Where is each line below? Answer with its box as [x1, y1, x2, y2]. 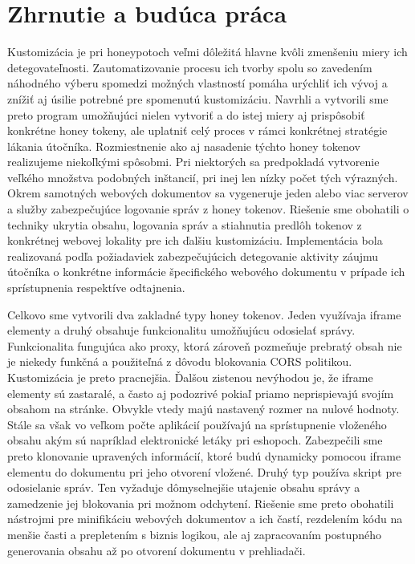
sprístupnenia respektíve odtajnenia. [7, 279, 185, 296]
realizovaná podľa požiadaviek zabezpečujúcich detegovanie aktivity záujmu [7, 247, 379, 264]
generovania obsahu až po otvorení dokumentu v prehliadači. [7, 542, 306, 558]
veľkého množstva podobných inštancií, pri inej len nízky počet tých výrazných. [7, 168, 398, 185]
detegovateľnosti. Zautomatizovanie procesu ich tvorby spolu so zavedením [7, 59, 372, 75]
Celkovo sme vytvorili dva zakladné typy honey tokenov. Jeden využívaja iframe [7, 306, 401, 323]
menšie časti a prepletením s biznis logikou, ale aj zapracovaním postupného [7, 525, 381, 542]
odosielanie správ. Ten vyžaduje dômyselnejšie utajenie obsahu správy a [7, 479, 360, 496]
